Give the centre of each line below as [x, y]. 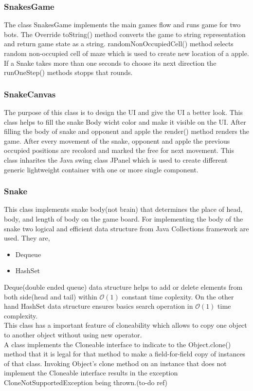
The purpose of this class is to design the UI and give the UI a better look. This [123, 112]
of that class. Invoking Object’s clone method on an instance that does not [115, 363]
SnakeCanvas [30, 94]
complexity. [21, 315]
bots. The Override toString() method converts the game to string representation [125, 34]
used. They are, [27, 238]
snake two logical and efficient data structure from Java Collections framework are [126, 228]
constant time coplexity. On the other [178, 296]
